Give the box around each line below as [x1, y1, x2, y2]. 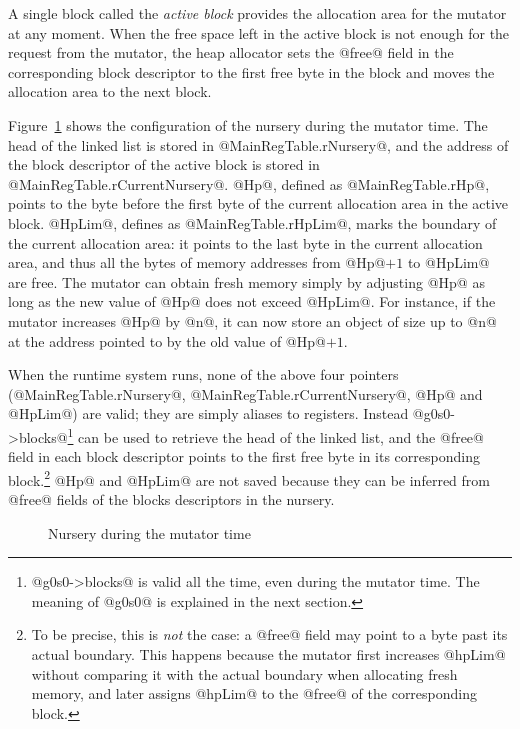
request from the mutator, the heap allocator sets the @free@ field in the [8, 42, 454, 63]
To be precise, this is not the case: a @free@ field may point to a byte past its [31, 624, 508, 645]
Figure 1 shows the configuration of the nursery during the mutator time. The [8, 114, 488, 135]
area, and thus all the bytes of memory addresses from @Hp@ [8, 252, 386, 273]
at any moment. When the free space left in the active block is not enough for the [8, 22, 510, 43]
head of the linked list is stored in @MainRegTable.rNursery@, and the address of [8, 134, 509, 155]
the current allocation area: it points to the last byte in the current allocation [8, 232, 483, 253]
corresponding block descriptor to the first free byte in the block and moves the [8, 61, 495, 82]
